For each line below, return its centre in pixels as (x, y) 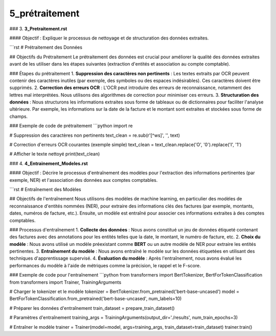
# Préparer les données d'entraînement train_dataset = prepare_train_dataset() (92, 308)
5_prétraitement (44, 13)
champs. (19, 116)
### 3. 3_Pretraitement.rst (38, 29)
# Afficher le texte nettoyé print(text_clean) (55, 154)
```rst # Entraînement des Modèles (45, 189)
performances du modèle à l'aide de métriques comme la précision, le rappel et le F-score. (105, 265)
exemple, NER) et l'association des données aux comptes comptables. (84, 180)
